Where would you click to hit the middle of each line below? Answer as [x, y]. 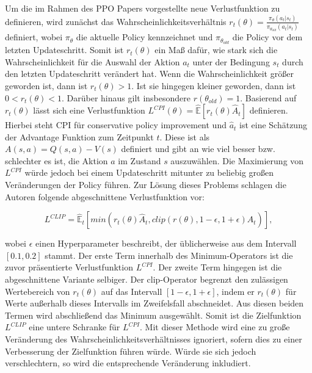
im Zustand [140, 160]
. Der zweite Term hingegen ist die [217, 267]
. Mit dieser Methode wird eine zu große [215, 327]
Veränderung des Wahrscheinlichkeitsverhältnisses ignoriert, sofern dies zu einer [154, 339]
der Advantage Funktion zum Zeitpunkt [79, 136]
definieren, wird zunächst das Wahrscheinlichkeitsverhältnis [116, 21]
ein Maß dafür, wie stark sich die [216, 50]
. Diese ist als [185, 136]
